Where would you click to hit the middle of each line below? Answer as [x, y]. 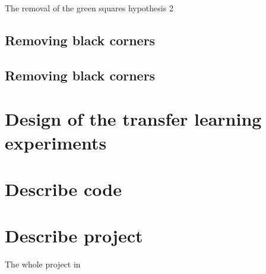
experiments [56, 142]
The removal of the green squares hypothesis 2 [89, 8]
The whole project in [43, 264]
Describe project [74, 236]
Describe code [63, 189]
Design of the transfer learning [133, 119]
